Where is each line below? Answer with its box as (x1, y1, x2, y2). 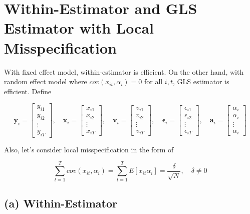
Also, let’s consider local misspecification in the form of (4, 144, 174, 154)
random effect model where (4, 76, 87, 87)
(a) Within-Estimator (4, 195, 117, 210)
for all (144, 76, 163, 87)
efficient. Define (4, 86, 52, 96)
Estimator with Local (4, 18, 154, 38)
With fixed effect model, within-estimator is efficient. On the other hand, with (4, 66, 244, 77)
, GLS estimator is (172, 76, 229, 87)
